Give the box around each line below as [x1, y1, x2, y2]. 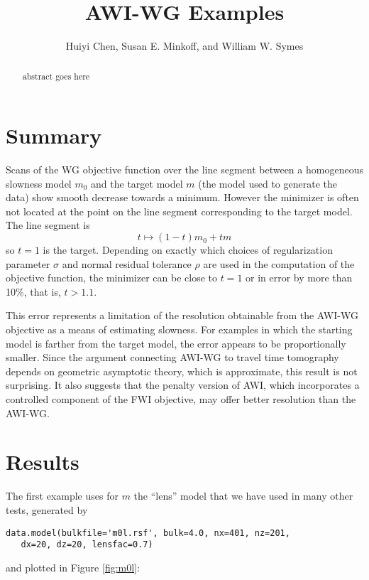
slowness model [6, 176, 72, 190]
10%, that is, [6, 284, 61, 299]
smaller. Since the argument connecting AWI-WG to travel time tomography [6, 350, 339, 365]
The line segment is [6, 217, 90, 232]
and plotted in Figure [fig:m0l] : [6, 559, 140, 574]
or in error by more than [246, 270, 353, 285]
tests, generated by [6, 502, 88, 517]
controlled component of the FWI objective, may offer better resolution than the [6, 392, 356, 407]
